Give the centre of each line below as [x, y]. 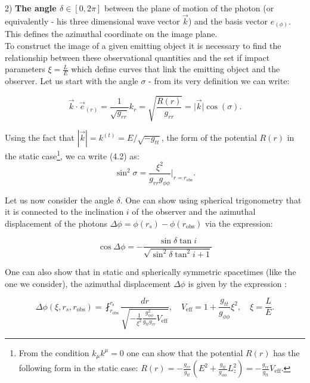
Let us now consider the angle [59, 200]
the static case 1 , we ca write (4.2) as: [72, 155]
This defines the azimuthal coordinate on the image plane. [111, 34]
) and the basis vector [228, 21]
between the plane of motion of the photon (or [189, 8]
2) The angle [31, 8]
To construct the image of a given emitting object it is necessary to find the [143, 45]
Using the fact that [40, 138]
